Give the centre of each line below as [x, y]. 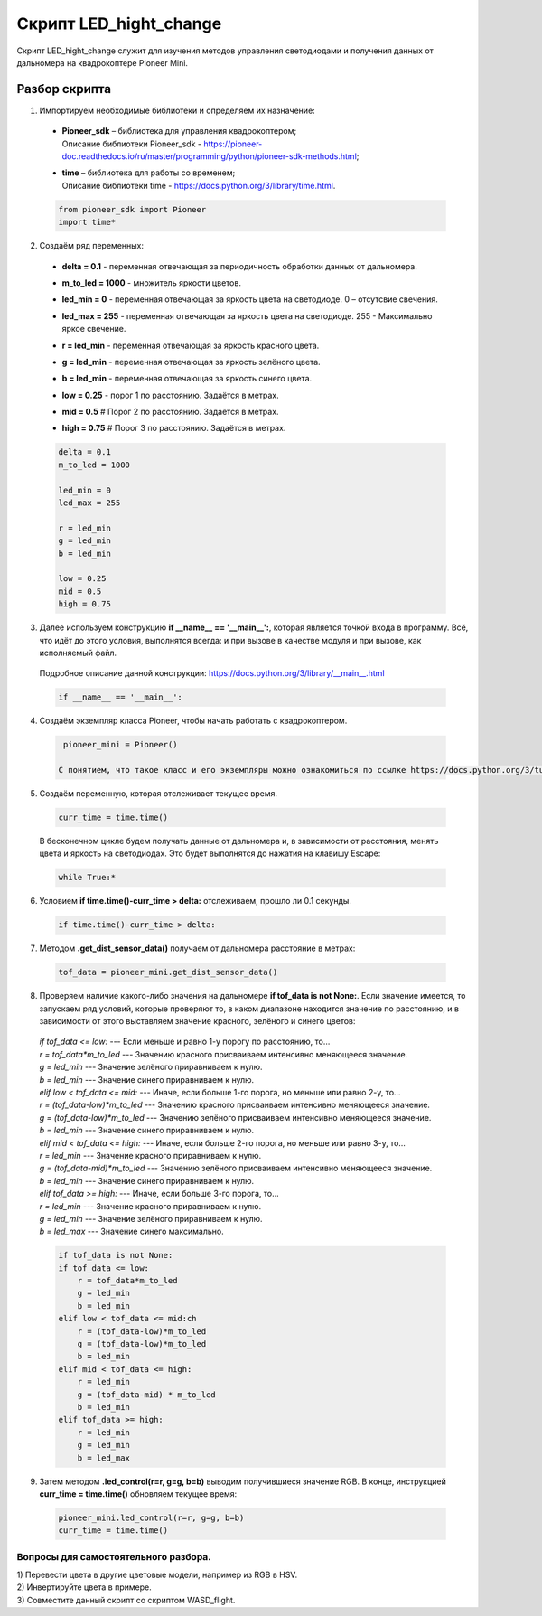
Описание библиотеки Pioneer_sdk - [132, 144]
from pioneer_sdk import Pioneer [132, 209]
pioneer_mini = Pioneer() [121, 745]
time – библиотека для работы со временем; [149, 173]
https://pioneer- [233, 144]
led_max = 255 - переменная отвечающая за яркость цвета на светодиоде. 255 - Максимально [247, 315]
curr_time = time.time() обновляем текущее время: [138, 1494]
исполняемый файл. [78, 653]
